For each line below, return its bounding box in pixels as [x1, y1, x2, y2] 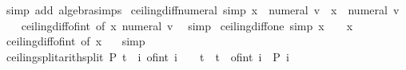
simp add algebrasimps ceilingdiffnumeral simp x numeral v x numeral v [6, 2, 400, 17]
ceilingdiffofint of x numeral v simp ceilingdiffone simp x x [21, 17, 353, 33]
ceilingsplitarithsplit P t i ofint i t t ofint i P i [6, 48, 289, 64]
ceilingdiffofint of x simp [6, 33, 145, 49]
